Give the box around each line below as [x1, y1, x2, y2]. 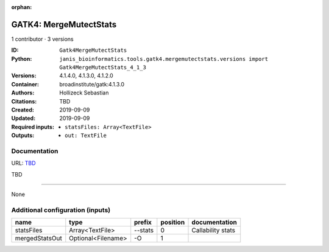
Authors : [11, 89, 35, 97]
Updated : [11, 114, 36, 122]
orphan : [11, 4, 32, 10]
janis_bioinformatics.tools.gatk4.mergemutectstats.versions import [59, 55, 268, 62]
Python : [11, 55, 32, 62]
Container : [11, 80, 40, 88]
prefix [134, 218, 152, 226]
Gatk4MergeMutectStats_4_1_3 [59, 64, 146, 71]
